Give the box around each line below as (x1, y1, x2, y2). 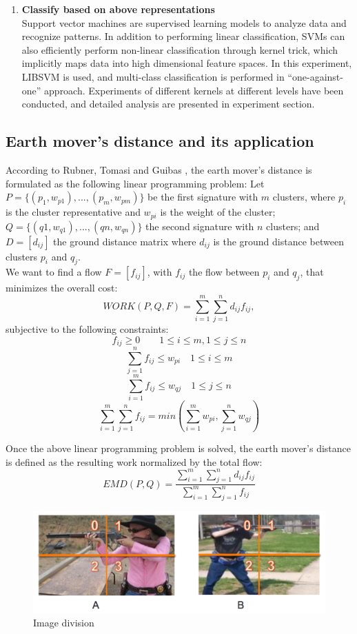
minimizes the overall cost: (6, 280, 118, 295)
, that (300, 265, 324, 279)
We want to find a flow (6, 265, 102, 279)
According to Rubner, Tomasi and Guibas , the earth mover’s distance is (6, 162, 312, 176)
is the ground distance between (213, 234, 344, 248)
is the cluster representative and (6, 205, 141, 219)
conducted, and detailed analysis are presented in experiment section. (21, 96, 315, 111)
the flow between (188, 265, 260, 279)
